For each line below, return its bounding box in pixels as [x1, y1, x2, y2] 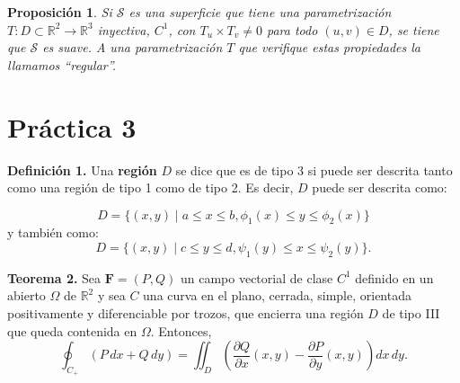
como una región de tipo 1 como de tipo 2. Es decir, [7, 178, 294, 197]
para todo [267, 20, 318, 39]
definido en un [355, 268, 434, 287]
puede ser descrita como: [312, 178, 447, 197]
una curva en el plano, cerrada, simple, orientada [143, 286, 411, 305]
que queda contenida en [7, 321, 137, 340]
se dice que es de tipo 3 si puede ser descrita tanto [175, 160, 453, 179]
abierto [7, 286, 46, 305]
